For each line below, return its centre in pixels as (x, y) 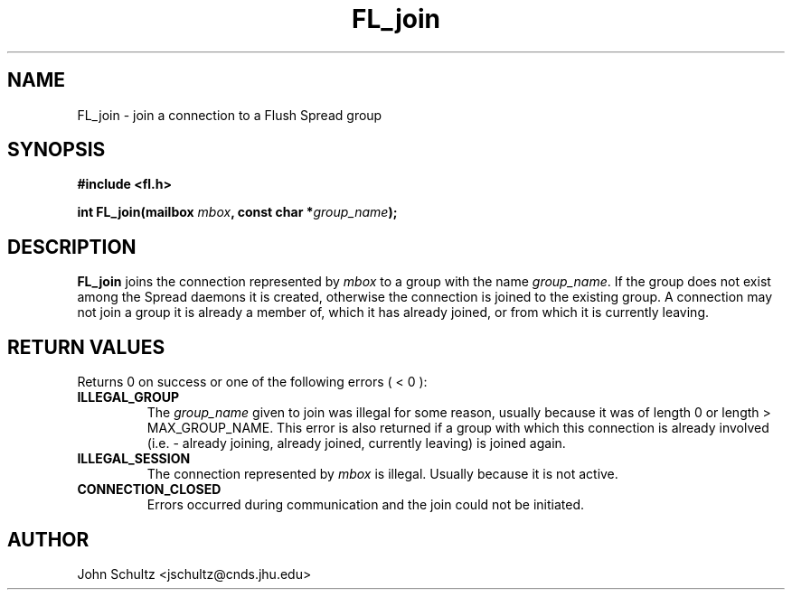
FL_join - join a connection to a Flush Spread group (230, 115)
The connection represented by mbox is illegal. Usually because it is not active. (382, 474)
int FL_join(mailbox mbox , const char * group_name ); (237, 212)
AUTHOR (48, 539)
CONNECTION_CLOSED (149, 490)
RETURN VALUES (86, 347)
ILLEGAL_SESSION (134, 459)
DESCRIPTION (72, 247)
